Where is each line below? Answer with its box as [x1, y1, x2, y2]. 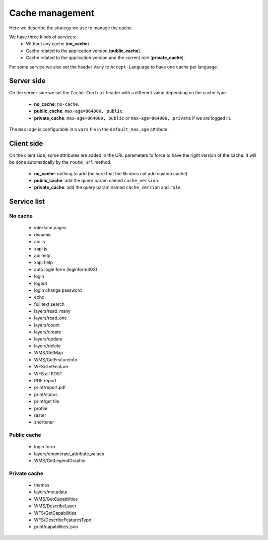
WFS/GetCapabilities [34, 510, 77, 516]
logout [34, 280, 47, 286]
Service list [9, 198, 45, 206]
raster [34, 412, 47, 418]
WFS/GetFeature [34, 364, 68, 370]
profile [34, 405, 48, 411]
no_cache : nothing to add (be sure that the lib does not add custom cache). [34, 170, 189, 176]
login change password [34, 287, 82, 293]
